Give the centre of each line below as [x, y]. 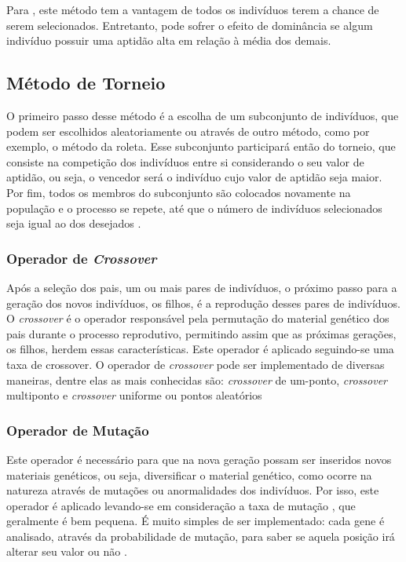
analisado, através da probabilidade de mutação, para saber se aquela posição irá [201, 536]
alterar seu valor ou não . [67, 551]
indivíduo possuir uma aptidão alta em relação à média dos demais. [169, 40]
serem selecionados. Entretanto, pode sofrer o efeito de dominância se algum [190, 25]
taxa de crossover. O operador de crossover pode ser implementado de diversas [196, 364]
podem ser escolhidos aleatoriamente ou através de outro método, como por [188, 131]
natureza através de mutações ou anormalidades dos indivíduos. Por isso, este [193, 490]
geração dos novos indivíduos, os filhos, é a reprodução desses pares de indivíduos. [203, 303]
